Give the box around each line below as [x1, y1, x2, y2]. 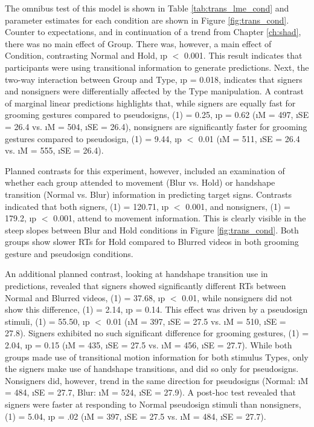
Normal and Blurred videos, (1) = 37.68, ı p [5, 291, 165, 304]
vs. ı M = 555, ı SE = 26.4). [5, 144, 104, 157]
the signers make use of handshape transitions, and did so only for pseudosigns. [5, 362, 299, 375]
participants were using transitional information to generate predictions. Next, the [5, 60, 309, 73]
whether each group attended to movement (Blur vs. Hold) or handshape [5, 176, 275, 189]
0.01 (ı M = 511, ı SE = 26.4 [198, 132, 300, 145]
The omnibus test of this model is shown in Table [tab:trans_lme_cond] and [5, 2, 289, 14]
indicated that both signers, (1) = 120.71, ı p [5, 200, 169, 212]
